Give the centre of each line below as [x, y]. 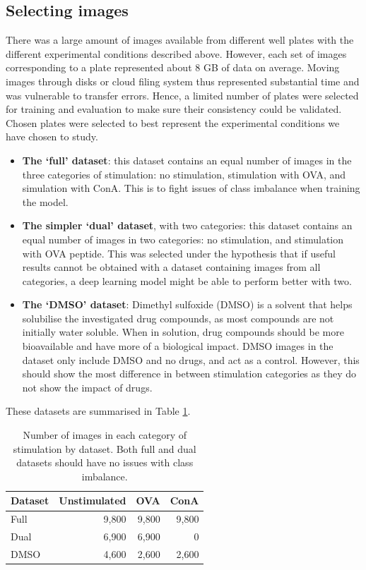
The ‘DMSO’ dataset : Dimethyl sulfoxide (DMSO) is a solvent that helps [187, 304]
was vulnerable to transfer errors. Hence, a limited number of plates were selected [182, 95]
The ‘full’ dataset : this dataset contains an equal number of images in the [187, 160]
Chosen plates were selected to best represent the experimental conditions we [173, 122]
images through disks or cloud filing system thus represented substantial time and [183, 81]
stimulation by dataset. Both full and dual [105, 448]
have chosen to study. [52, 137]
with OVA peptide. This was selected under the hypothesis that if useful [179, 253]
